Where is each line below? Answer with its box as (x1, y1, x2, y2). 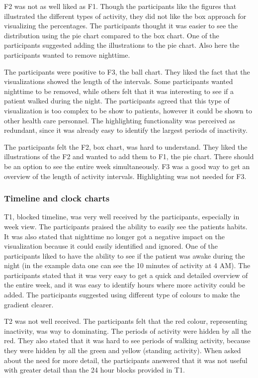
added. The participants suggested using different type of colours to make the (4, 289, 240, 300)
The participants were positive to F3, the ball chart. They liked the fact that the (4, 66, 250, 77)
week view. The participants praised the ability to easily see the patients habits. (4, 221, 248, 231)
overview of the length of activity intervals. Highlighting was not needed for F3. (4, 171, 247, 181)
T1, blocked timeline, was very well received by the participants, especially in (4, 211, 240, 222)
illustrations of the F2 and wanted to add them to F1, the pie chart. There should (4, 151, 254, 162)
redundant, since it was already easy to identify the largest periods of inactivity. (4, 125, 248, 135)
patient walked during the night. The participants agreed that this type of (4, 95, 230, 106)
